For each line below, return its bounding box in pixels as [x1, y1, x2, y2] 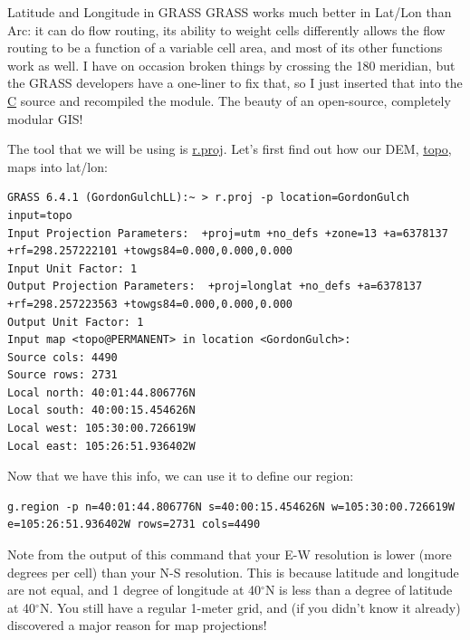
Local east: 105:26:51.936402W [7, 439, 196, 453]
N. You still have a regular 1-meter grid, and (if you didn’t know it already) [39, 597, 461, 616]
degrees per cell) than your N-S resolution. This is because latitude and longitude [7, 562, 459, 581]
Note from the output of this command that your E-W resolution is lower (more [7, 545, 452, 564]
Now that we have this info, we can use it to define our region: [7, 466, 354, 485]
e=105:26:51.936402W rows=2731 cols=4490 [7, 518, 261, 531]
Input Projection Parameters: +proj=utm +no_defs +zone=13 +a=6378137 [7, 226, 448, 240]
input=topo [7, 208, 72, 222]
